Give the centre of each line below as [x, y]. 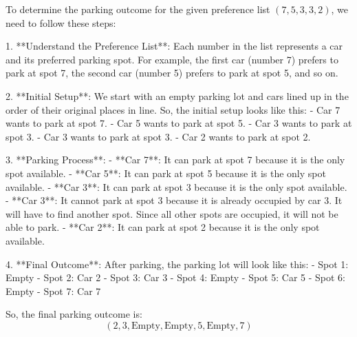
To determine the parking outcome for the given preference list [138, 9]
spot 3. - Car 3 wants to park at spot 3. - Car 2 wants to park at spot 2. [158, 136]
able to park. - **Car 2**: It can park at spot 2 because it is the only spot [163, 227]
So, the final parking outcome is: [74, 314]
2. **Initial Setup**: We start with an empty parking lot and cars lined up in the [177, 95]
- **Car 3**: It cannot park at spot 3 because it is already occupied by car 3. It [174, 200]
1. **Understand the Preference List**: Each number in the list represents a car [174, 46]
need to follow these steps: [61, 22]
